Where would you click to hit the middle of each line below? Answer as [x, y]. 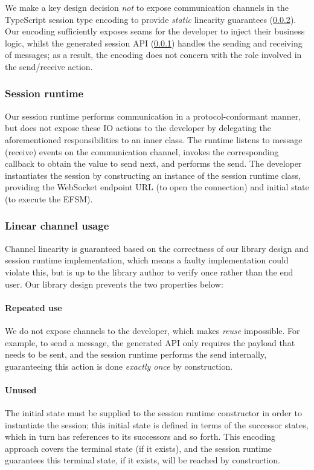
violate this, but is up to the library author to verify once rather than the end [149, 272]
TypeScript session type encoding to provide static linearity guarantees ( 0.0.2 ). [151, 19]
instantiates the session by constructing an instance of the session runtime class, [153, 175]
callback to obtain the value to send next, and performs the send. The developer [153, 163]
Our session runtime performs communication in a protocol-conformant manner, [153, 116]
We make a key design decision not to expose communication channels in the [147, 7]
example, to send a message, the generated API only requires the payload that [150, 342]
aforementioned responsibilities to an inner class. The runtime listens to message [154, 139]
